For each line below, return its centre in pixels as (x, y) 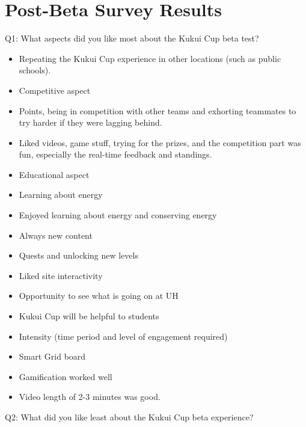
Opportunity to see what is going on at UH (99, 296)
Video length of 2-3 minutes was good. (90, 397)
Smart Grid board (52, 356)
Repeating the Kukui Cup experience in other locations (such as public (150, 58)
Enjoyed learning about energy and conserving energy (118, 215)
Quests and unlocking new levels (78, 255)
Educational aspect (54, 174)
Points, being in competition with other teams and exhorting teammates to (158, 110)
